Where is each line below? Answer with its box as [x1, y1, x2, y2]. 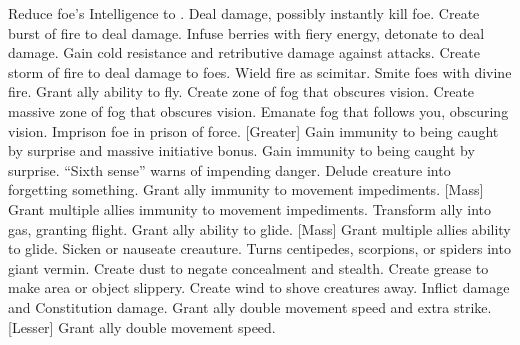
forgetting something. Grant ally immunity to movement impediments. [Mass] [8, 179, 484, 200]
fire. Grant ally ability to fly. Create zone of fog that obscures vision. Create [8, 81, 475, 102]
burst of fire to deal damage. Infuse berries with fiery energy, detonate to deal [8, 22, 485, 43]
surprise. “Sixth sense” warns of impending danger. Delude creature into [8, 159, 451, 180]
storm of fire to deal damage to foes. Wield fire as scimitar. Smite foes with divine [8, 61, 512, 82]
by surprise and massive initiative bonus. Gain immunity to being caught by [8, 140, 475, 161]
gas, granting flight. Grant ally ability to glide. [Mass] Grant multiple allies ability [8, 218, 511, 239]
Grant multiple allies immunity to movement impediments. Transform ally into [8, 198, 492, 219]
